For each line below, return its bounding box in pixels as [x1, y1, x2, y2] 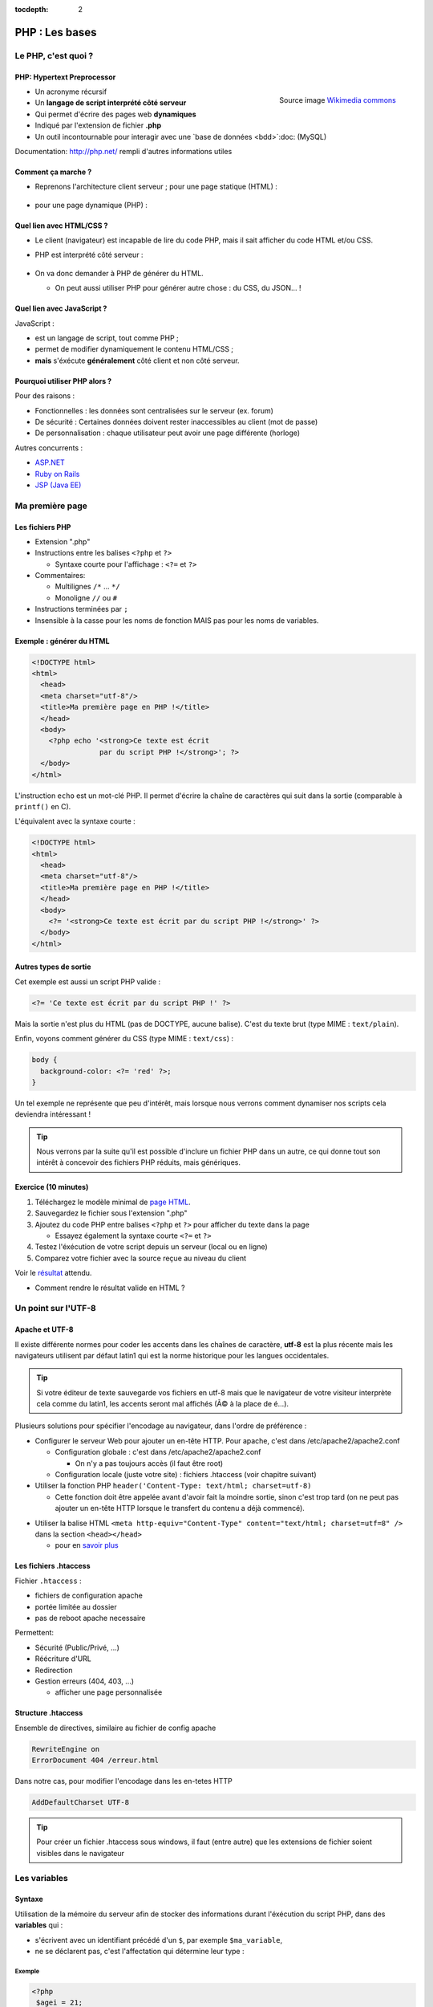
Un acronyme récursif [34, 87, 107, 96]
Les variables [14, 1872, 68, 1883]
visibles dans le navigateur [36, 1848, 124, 1858]
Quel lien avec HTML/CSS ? [14, 221, 108, 230]
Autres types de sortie [14, 962, 91, 971]
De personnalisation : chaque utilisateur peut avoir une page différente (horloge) [34, 428, 301, 438]
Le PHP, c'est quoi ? [14, 50, 94, 61]
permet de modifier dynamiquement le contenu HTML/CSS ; [34, 344, 234, 354]
